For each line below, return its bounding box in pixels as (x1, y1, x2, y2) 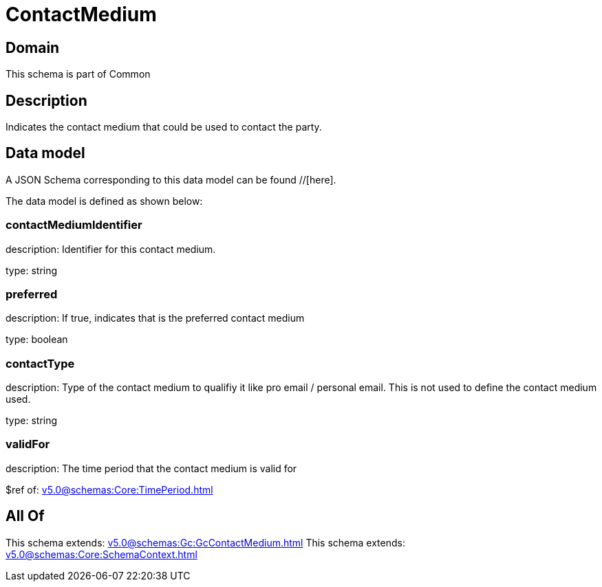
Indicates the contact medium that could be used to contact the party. (6, 121, 322, 133)
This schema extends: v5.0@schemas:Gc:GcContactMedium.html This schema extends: (6, 536, 405, 549)
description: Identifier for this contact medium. (6, 243, 216, 255)
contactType (6, 356, 75, 370)
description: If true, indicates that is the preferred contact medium (6, 312, 305, 324)
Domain (6, 38, 60, 56)
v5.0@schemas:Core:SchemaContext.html (6, 548, 197, 560)
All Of (6, 507, 45, 525)
